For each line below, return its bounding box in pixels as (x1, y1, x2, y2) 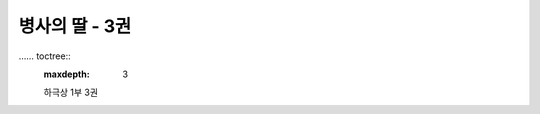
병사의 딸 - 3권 (18, 15, 132, 37)
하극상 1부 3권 (43, 86, 99, 99)
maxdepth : (43, 68, 90, 80)
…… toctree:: (18, 50, 71, 62)
